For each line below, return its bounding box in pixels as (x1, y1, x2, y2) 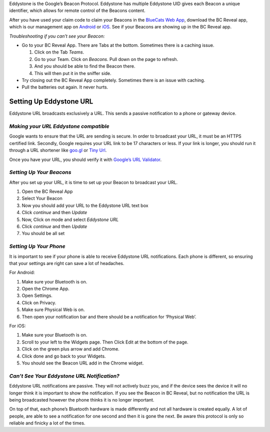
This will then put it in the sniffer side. (34, 70, 112, 76)
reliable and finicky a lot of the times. (9, 420, 85, 426)
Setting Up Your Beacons (9, 169, 71, 176)
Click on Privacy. (21, 299, 56, 305)
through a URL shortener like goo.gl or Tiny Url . (9, 147, 107, 153)
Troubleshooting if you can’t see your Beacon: (9, 33, 105, 39)
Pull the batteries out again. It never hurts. (21, 84, 108, 90)
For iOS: (9, 323, 26, 329)
